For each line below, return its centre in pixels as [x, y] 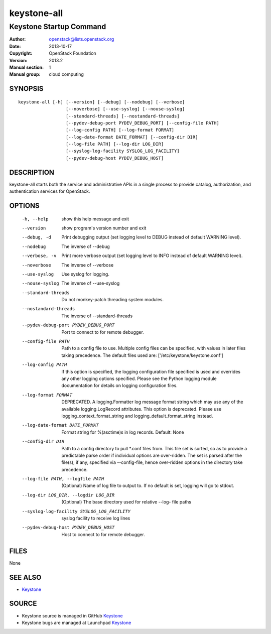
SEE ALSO [25, 577]
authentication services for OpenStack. [50, 191]
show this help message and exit [95, 219]
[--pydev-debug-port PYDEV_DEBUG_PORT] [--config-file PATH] [142, 123]
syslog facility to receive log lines [96, 518]
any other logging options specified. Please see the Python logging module [139, 378]
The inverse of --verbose [88, 265]
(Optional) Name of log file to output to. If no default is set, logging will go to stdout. [148, 486]
